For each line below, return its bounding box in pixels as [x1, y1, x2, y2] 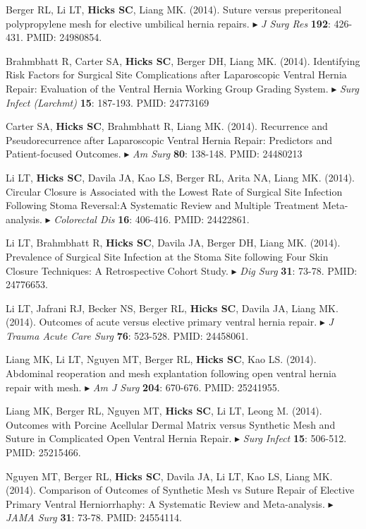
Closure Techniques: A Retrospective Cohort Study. [6, 263, 228, 278]
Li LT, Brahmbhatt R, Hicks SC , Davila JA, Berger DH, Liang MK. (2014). [6, 235, 341, 250]
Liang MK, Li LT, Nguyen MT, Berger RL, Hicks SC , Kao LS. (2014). [6, 352, 317, 367]
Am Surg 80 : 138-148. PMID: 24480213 [133, 146, 303, 161]
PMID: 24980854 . [26, 30, 102, 44]
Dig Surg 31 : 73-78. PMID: [240, 263, 358, 278]
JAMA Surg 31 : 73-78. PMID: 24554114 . [6, 510, 182, 525]
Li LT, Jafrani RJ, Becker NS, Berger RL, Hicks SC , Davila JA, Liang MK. [6, 300, 338, 315]
